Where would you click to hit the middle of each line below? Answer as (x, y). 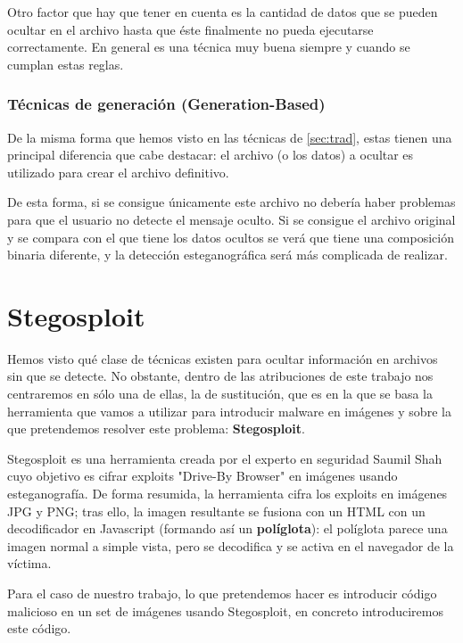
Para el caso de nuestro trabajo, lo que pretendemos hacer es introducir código (222, 593)
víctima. (29, 563)
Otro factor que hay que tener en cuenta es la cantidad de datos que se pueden (223, 12)
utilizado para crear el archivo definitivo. (118, 172)
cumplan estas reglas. (66, 64)
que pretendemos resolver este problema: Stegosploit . (156, 429)
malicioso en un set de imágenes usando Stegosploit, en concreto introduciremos (225, 610)
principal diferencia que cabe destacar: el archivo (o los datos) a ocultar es (211, 155)
